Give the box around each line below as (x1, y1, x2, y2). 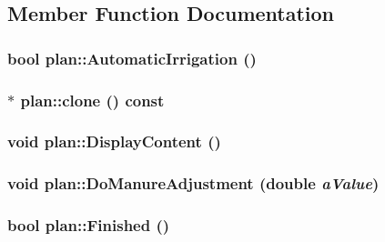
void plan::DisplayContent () (7, 130, 221, 153)
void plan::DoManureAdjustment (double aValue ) (7, 172, 380, 195)
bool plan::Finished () (7, 214, 170, 237)
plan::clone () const (20, 88, 165, 111)
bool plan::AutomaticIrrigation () (7, 46, 257, 69)
